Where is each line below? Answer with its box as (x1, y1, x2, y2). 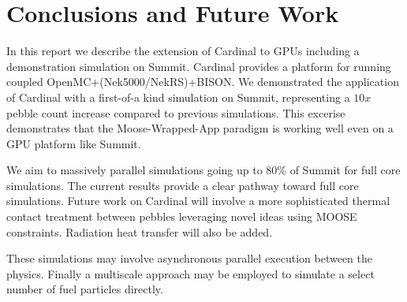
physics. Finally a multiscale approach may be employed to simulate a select (6, 265, 375, 281)
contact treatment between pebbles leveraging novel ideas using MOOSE (6, 208, 357, 225)
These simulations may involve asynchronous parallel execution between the (6, 250, 372, 267)
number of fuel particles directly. (6, 281, 163, 297)
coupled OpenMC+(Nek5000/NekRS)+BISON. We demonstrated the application (6, 73, 399, 90)
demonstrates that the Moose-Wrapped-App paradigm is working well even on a (6, 120, 394, 136)
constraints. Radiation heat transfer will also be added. (6, 223, 273, 240)
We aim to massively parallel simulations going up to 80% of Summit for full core (6, 162, 401, 178)
